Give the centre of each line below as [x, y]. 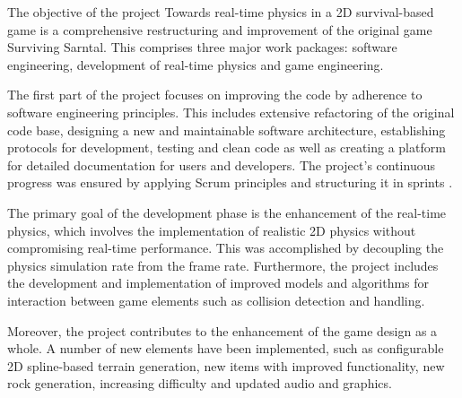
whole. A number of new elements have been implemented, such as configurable [226, 348]
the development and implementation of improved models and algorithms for [218, 283]
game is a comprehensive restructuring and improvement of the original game [220, 29]
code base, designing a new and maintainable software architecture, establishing [227, 130]
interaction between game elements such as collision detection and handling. [216, 300]
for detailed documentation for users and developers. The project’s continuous [221, 164]
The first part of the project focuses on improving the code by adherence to [215, 95]
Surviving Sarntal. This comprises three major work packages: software [202, 47]
